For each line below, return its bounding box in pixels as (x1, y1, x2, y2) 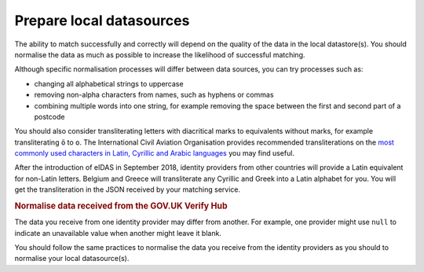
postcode (34, 112, 65, 121)
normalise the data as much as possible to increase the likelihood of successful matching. (14, 50, 305, 59)
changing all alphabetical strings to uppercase (34, 79, 184, 88)
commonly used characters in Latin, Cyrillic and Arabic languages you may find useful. (14, 149, 294, 158)
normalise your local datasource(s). (14, 254, 130, 263)
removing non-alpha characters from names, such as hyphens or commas (34, 90, 274, 100)
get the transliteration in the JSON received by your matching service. (14, 185, 241, 194)
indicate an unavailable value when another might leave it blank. (14, 228, 221, 237)
